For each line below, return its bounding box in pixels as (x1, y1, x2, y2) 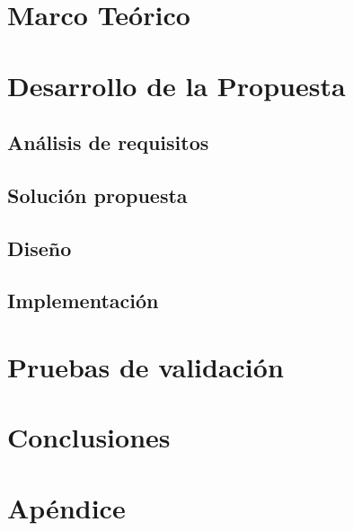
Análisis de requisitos (7, 128, 209, 156)
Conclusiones (7, 419, 171, 456)
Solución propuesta (7, 181, 188, 208)
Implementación (7, 287, 159, 314)
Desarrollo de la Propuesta (7, 66, 346, 103)
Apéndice (7, 489, 126, 526)
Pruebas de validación (7, 349, 284, 385)
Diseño (7, 234, 72, 261)
